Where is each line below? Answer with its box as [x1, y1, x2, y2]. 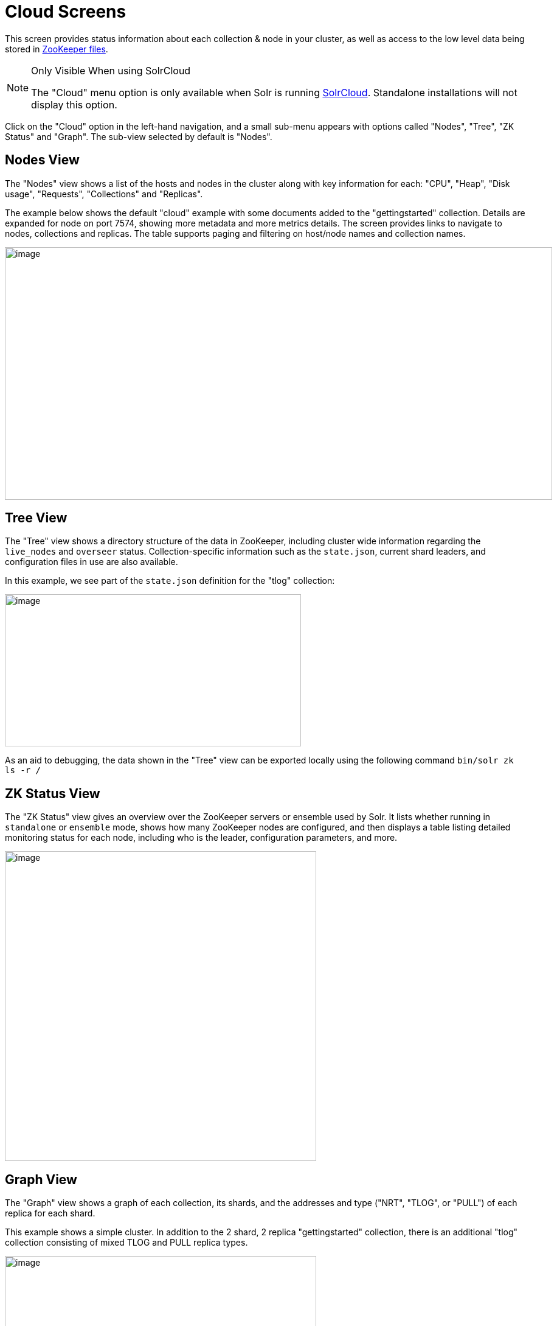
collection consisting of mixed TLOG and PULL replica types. [5, 1237, 248, 1248]
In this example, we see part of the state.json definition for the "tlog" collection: [5, 575, 335, 586]
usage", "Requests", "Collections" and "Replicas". [5, 188, 203, 199]
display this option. [31, 98, 117, 111]
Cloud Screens [5, 1, 126, 22]
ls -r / [5, 765, 41, 776]
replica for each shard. [5, 1208, 95, 1219]
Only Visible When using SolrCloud [31, 64, 191, 77]
